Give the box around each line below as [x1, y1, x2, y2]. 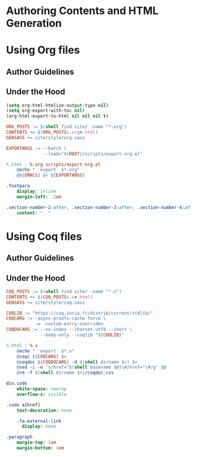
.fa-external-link [16, 418, 62, 424]
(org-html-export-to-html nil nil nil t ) [6, 113, 109, 119]
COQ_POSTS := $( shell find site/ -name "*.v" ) [6, 288, 122, 294]
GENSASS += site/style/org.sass [6, 135, 85, 140]
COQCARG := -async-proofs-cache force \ [6, 315, 107, 321]
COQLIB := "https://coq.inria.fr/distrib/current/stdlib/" [6, 310, 154, 316]
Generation [6, 16, 62, 30]
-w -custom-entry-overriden [35, 321, 104, 327]
